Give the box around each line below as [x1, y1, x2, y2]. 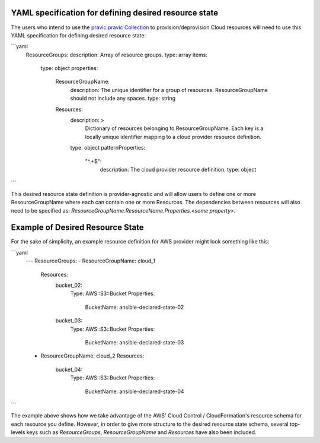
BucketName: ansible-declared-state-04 [85, 388, 184, 395]
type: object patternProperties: [70, 144, 146, 151]
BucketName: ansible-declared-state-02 [85, 303, 184, 311]
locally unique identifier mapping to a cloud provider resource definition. [85, 133, 262, 140]
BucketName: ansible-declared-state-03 [85, 338, 184, 346]
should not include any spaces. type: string [70, 95, 176, 102]
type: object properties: [40, 65, 98, 72]
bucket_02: [55, 282, 83, 289]
